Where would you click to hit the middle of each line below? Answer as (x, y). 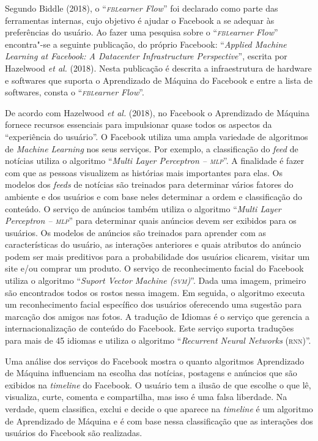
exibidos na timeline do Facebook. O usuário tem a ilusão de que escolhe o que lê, (158, 384)
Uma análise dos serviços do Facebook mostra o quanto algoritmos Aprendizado (155, 361)
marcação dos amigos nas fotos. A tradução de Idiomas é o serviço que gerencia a (157, 316)
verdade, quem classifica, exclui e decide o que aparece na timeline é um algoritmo (159, 409)
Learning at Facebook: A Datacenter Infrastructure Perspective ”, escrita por (146, 56)
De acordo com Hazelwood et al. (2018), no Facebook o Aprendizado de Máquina (157, 112)
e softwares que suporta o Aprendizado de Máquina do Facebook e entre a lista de (159, 80)
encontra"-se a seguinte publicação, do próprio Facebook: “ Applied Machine (146, 44)
